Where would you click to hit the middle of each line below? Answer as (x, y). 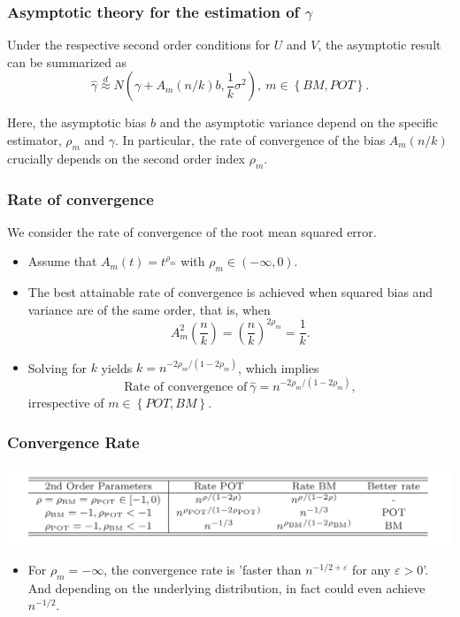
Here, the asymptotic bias (77, 122)
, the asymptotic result (379, 45)
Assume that (62, 261)
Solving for (57, 367)
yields (117, 367)
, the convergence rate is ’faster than (203, 569)
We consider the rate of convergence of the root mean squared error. (192, 231)
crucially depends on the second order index (126, 158)
